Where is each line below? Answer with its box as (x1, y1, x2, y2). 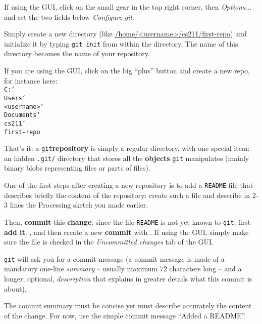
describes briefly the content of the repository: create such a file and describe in (4, 189, 250, 200)
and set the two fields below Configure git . (4, 11, 134, 22)
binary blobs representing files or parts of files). (4, 163, 150, 173)
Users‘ (4, 94, 26, 102)
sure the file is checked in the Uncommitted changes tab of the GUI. (4, 236, 214, 247)
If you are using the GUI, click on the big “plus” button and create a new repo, (4, 65, 250, 76)
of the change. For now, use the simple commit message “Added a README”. (4, 310, 246, 320)
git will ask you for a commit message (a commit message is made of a (4, 253, 225, 264)
